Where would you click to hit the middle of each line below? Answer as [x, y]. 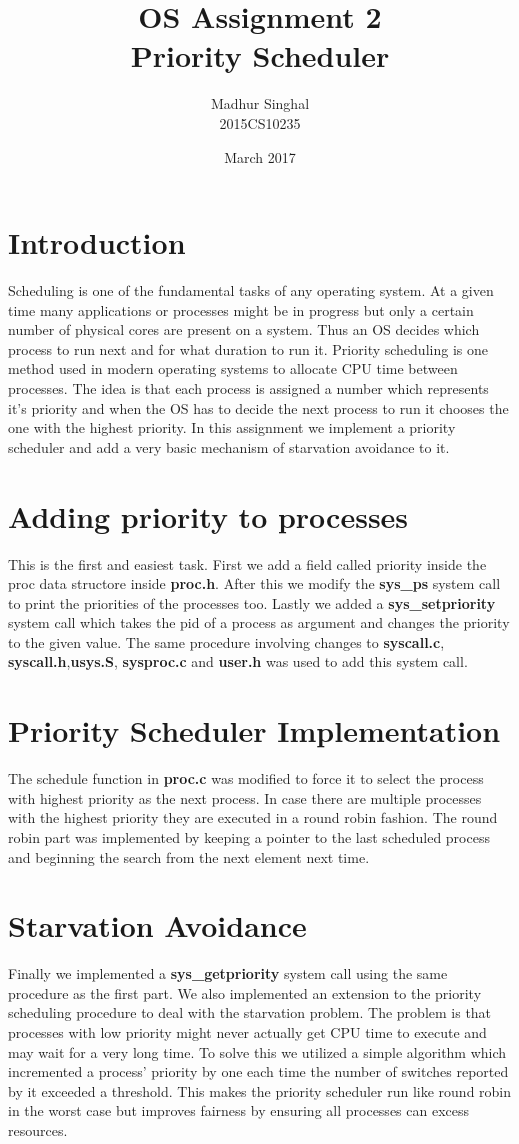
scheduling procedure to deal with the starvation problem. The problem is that [250, 1012]
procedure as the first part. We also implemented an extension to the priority [245, 992]
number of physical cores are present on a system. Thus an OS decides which [244, 329]
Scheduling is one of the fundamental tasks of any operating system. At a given [251, 290]
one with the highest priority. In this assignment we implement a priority [232, 427]
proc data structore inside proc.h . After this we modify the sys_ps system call [254, 583]
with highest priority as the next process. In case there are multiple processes [245, 797]
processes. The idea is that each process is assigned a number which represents [248, 388]
